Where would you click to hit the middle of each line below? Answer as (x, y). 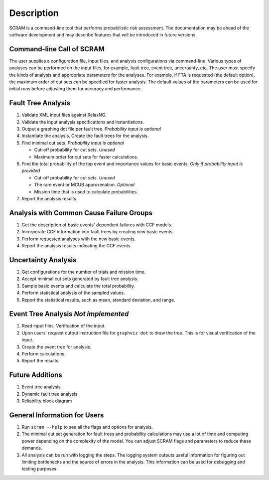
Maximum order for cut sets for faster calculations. (86, 157)
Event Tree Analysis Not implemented (69, 314)
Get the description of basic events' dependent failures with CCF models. (97, 225)
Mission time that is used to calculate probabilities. (86, 191)
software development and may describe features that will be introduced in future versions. (103, 34)
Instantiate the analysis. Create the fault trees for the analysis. (85, 136)
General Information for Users (57, 415)
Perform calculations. (44, 354)
